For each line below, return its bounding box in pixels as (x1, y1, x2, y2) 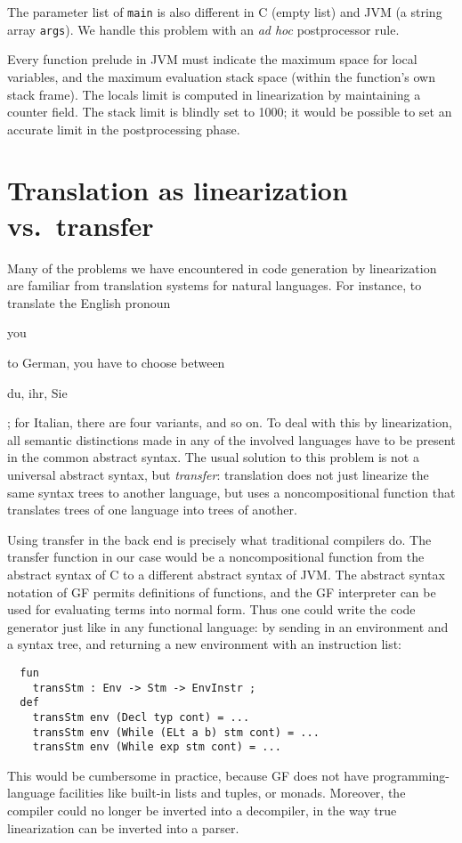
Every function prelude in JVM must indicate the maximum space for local (7, 50, 417, 69)
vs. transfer (7, 207, 154, 243)
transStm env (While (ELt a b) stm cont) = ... (32, 725, 320, 739)
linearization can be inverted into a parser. (7, 818, 239, 837)
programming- (372, 766, 450, 784)
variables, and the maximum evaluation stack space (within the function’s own (7, 67, 436, 85)
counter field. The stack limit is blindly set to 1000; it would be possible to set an (7, 102, 452, 121)
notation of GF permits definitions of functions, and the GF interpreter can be (7, 582, 436, 601)
